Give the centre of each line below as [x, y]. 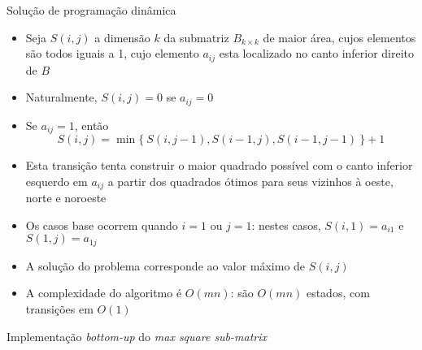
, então [91, 125]
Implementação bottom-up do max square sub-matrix [137, 336]
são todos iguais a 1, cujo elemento [112, 53]
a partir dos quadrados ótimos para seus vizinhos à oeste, [250, 181]
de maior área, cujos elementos [339, 37]
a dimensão [122, 37]
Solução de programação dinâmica [91, 10]
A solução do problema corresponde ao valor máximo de [165, 265]
